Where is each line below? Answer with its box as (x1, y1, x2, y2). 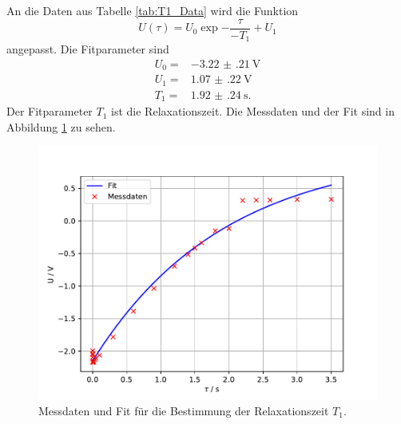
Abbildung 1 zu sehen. (6, 118, 116, 135)
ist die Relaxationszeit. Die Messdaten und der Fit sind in (111, 103, 395, 120)
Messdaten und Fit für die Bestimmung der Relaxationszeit (38, 402, 329, 418)
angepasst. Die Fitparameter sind (6, 41, 169, 57)
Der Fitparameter (6, 103, 93, 120)
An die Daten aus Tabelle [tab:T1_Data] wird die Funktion (6, 2, 299, 18)
